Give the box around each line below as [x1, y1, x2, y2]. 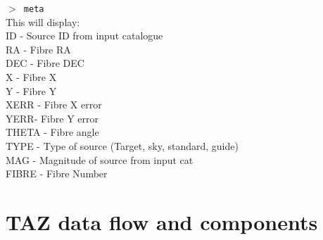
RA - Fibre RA [6, 42, 71, 56]
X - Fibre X [6, 70, 57, 84]
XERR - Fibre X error [6, 97, 102, 112]
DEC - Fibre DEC [6, 56, 84, 70]
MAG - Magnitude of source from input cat [6, 152, 194, 167]
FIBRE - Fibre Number [6, 166, 108, 181]
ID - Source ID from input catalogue [6, 28, 163, 43]
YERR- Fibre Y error [6, 110, 99, 125]
